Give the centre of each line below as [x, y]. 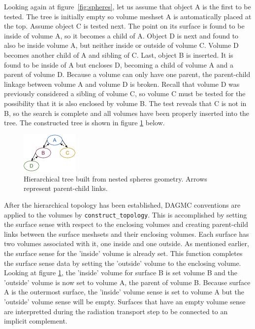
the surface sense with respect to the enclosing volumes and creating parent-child [126, 224]
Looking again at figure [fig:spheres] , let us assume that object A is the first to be [127, 6]
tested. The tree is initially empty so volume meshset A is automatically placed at [128, 16]
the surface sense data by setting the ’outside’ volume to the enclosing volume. [123, 263]
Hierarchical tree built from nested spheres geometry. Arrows [115, 178]
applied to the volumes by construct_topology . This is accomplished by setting [126, 214]
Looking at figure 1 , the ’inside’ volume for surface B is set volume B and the [121, 273]
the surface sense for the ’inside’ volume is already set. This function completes [123, 253]
